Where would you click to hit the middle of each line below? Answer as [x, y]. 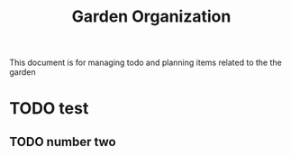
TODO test [49, 109]
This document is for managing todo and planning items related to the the [145, 63]
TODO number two [63, 142]
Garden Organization [151, 17]
